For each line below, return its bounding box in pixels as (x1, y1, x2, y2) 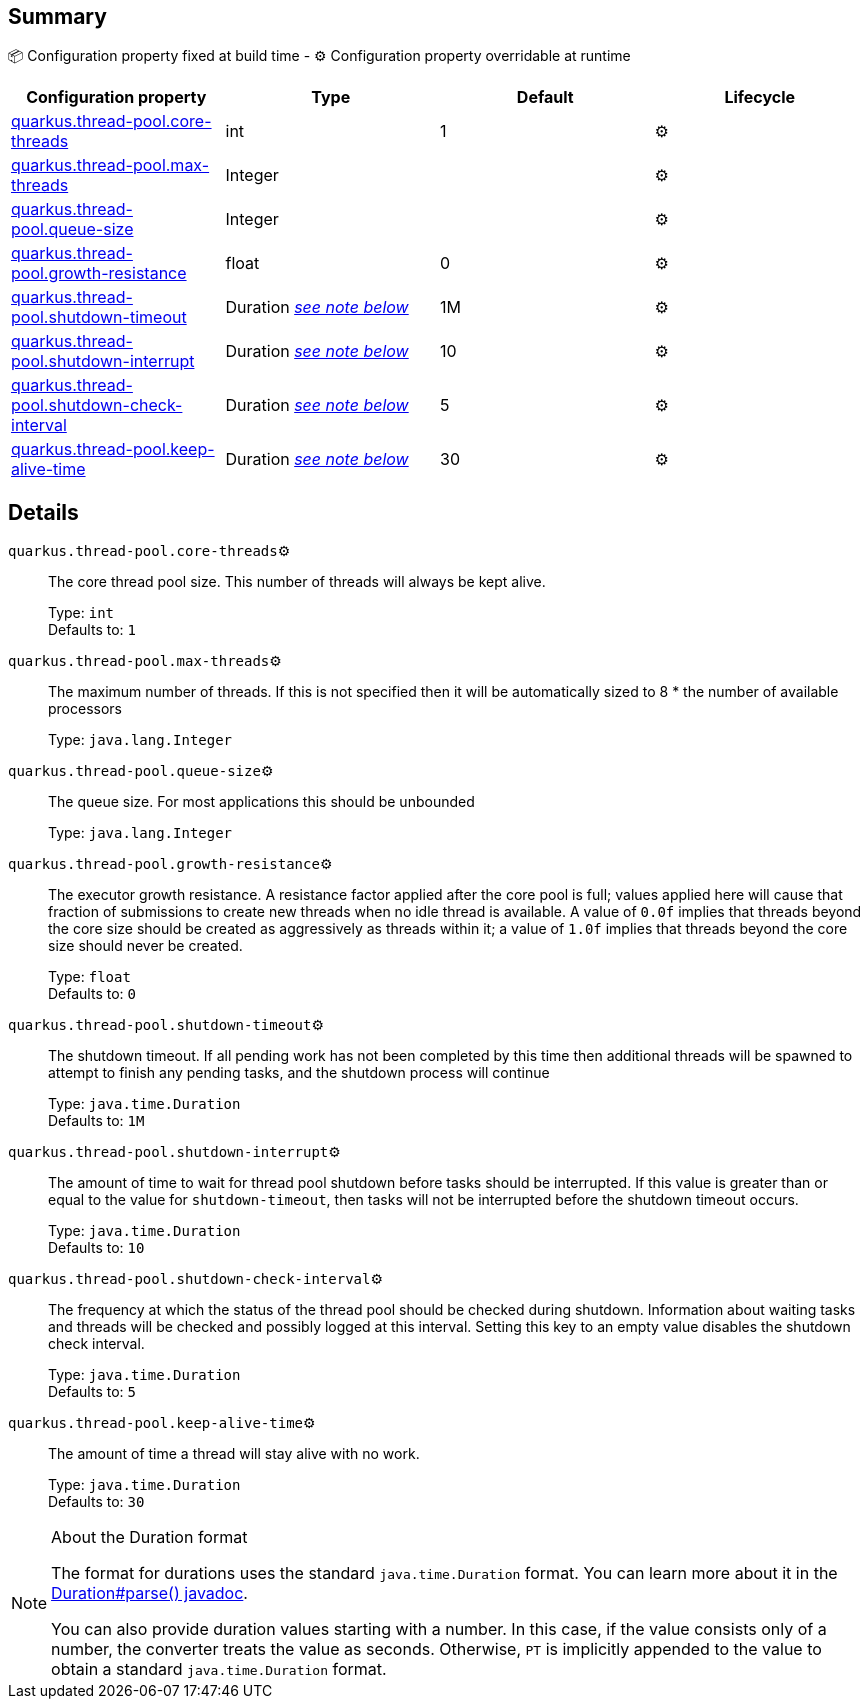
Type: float (48, 968, 131, 986)
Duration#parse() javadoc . (51, 1583, 248, 1604)
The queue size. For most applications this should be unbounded (48, 793, 475, 811)
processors (48, 700, 122, 718)
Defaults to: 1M (48, 1112, 145, 1130)
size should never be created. (48, 937, 243, 955)
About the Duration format (51, 1527, 248, 1548)
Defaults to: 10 (48, 1239, 145, 1257)
